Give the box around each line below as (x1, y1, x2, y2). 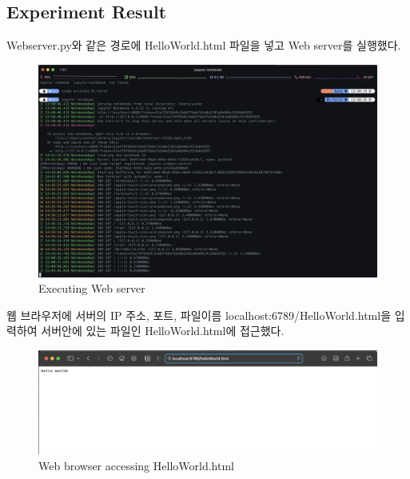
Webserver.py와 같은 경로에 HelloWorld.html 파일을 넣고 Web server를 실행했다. (6, 37, 401, 54)
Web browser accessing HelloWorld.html (38, 457, 234, 474)
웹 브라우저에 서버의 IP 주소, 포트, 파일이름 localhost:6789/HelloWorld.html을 (6, 306, 392, 323)
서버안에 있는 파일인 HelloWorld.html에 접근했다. (41, 322, 285, 339)
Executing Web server (38, 280, 145, 297)
